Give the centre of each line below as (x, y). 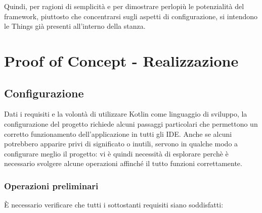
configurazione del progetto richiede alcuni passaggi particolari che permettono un (131, 123)
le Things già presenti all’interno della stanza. (75, 26)
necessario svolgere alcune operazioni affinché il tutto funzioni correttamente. (123, 163)
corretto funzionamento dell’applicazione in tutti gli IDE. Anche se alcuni (118, 134)
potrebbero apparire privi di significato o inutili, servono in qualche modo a (121, 144)
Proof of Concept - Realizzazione (121, 60)
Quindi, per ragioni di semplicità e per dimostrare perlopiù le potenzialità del (124, 6)
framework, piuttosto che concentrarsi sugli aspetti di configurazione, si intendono (131, 16)
